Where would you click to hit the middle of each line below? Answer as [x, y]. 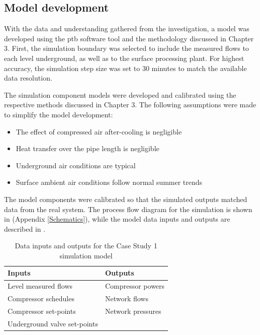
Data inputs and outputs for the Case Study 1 [86, 246]
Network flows [126, 298]
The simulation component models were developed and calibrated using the [120, 94]
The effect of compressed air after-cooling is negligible [99, 131]
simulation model [86, 255]
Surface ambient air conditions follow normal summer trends [109, 182]
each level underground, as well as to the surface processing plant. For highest [124, 58]
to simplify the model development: [59, 114]
